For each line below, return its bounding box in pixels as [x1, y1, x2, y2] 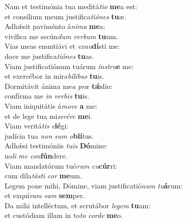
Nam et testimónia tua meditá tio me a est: [5, 1, 137, 11]
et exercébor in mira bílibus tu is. [5, 71, 104, 81]
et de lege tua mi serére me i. [5, 110, 93, 121]
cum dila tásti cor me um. [5, 170, 82, 181]
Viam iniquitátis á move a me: [5, 100, 97, 111]
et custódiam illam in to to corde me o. [5, 210, 123, 220]
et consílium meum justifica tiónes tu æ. [5, 11, 126, 21]
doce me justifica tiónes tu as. [5, 50, 94, 61]
